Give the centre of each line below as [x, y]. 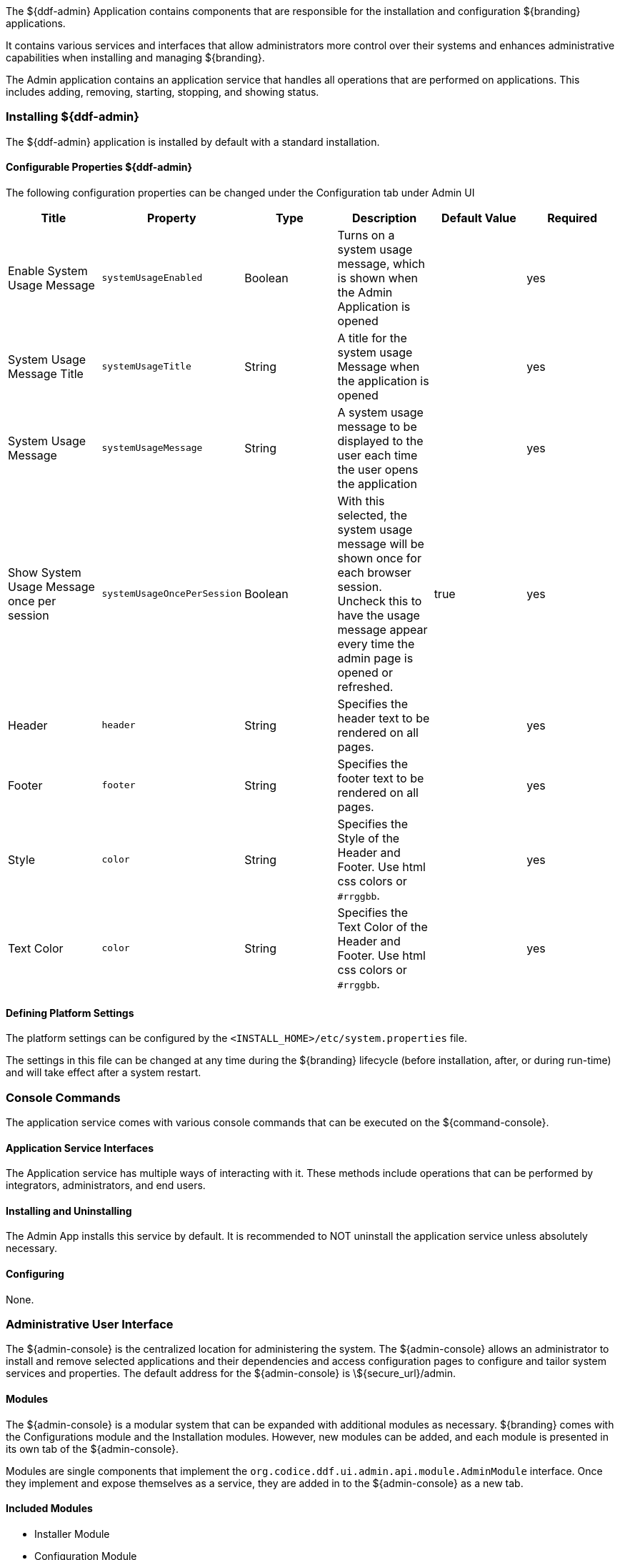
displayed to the [380, 441]
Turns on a [366, 235]
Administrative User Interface [90, 1324]
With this [361, 501]
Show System [45, 572]
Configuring [35, 1273]
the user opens [378, 469]
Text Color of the [382, 926]
